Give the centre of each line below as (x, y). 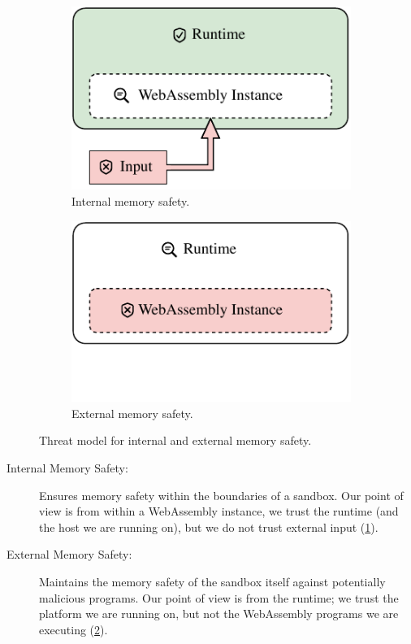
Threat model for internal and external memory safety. (175, 440)
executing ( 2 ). (74, 629)
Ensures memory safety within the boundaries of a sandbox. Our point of (221, 495)
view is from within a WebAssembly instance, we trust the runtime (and (219, 511)
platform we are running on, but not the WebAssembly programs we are (219, 614)
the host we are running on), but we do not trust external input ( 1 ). (209, 527)
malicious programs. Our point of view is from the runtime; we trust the (219, 597)
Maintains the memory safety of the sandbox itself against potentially (212, 582)
